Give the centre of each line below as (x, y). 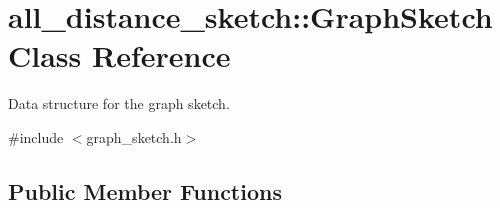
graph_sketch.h (134, 136)
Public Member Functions (145, 190)
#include (36, 136)
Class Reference (119, 55)
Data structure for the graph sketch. (119, 103)
